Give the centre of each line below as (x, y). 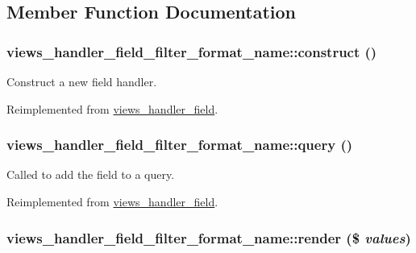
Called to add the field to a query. (91, 174)
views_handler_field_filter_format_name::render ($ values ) (209, 237)
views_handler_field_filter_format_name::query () (180, 145)
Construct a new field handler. (82, 81)
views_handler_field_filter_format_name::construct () (192, 51)
